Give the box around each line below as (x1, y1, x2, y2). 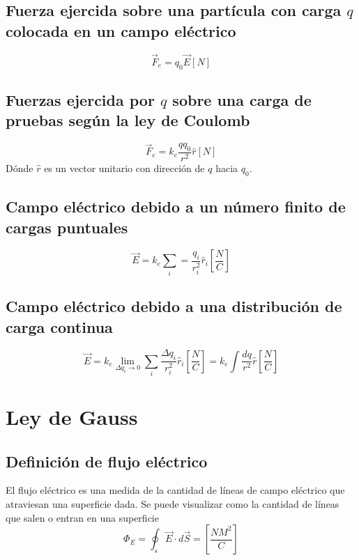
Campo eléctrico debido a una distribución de (6, 295, 342, 317)
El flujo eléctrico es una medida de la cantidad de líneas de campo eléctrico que (6, 483, 345, 497)
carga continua (6, 316, 113, 337)
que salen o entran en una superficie (6, 510, 159, 524)
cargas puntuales (6, 216, 128, 238)
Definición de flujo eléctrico (6, 450, 208, 472)
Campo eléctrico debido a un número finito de (6, 196, 346, 217)
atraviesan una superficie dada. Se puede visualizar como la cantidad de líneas (6, 497, 339, 511)
